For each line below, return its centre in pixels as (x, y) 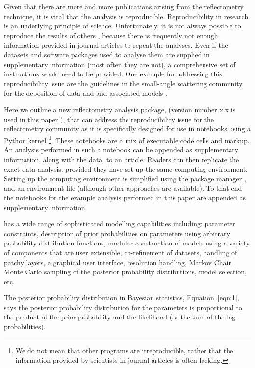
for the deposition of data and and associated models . (86, 93)
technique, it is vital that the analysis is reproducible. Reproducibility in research (126, 16)
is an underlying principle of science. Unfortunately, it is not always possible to (123, 26)
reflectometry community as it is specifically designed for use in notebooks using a (127, 129)
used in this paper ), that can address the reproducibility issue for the (109, 119)
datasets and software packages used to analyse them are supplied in (107, 54)
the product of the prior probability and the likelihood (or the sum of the (114, 317)
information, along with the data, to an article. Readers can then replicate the (122, 159)
